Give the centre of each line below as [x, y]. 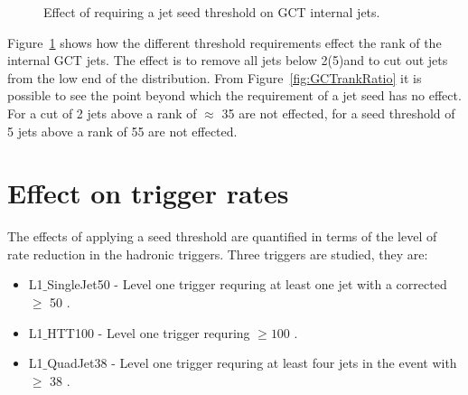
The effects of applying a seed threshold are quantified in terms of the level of [222, 236]
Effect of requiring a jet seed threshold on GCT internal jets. [212, 12]
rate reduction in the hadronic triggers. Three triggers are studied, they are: [218, 254]
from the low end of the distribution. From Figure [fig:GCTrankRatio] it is [215, 77]
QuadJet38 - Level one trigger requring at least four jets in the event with [252, 363]
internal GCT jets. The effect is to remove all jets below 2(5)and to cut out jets [228, 60]
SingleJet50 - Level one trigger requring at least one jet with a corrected [247, 284]
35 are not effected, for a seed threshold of [338, 113]
